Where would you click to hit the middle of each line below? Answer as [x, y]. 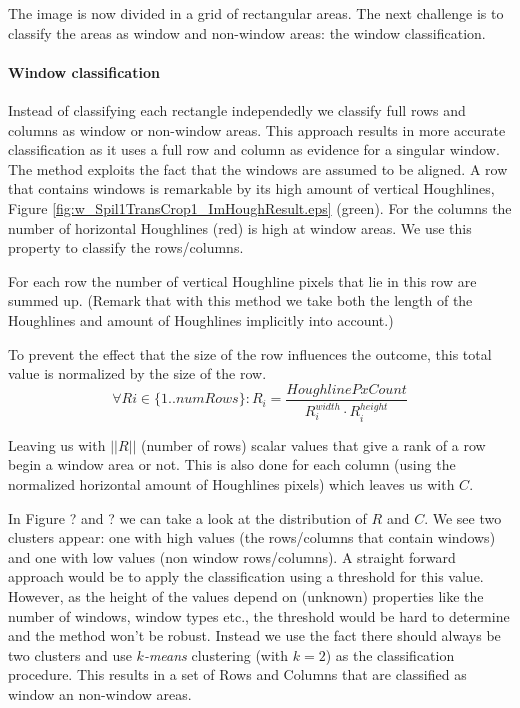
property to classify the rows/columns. [126, 247]
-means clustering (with [216, 654]
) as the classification [390, 654]
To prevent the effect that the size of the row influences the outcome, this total [250, 353]
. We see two [463, 517]
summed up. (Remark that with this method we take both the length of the [240, 300]
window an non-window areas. [100, 693]
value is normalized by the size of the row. [137, 373]
